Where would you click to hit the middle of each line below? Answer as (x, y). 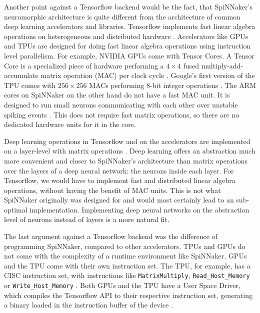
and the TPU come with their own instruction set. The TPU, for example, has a (127, 265)
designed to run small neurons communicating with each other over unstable (121, 104)
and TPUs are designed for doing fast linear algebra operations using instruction (127, 46)
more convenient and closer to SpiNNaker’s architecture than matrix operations (126, 160)
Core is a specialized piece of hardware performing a (84, 65)
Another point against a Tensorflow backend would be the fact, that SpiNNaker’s (128, 6)
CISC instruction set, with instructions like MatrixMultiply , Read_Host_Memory (127, 275)
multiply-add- (222, 65)
